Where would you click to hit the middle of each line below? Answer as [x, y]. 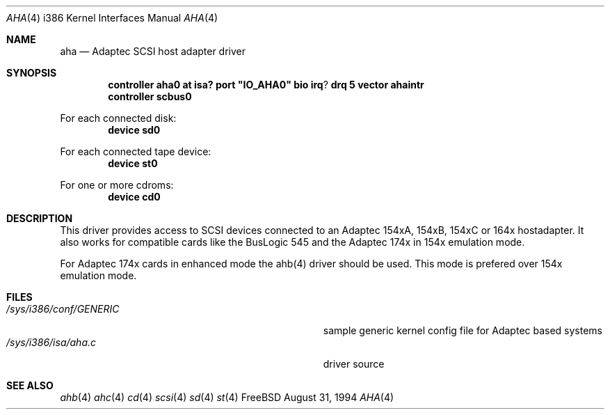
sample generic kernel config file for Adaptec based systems [463, 330]
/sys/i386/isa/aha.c [51, 342]
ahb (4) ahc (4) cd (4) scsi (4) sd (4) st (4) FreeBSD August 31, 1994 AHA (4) [227, 397]
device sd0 [134, 130]
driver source [354, 364]
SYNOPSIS [32, 73]
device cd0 [134, 197]
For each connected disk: [118, 118]
